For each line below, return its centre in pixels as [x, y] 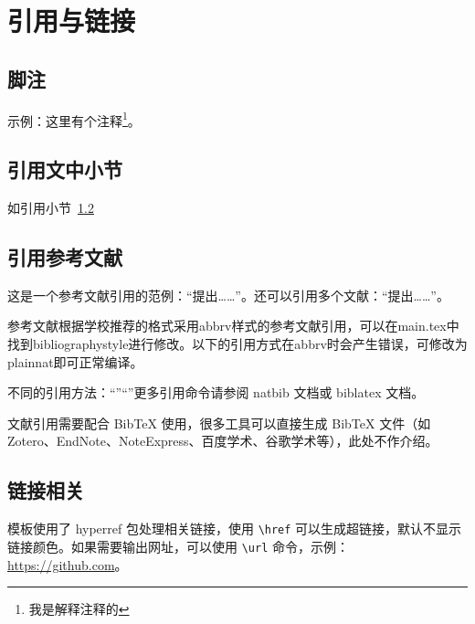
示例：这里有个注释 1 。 [74, 119]
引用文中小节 [65, 169]
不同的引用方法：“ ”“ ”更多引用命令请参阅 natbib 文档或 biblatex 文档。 [216, 392]
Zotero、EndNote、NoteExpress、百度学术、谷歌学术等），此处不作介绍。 [223, 441]
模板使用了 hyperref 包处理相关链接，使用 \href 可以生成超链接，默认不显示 [235, 529]
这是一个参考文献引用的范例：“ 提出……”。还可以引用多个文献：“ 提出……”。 [228, 295]
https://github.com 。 [68, 564]
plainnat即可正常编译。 [75, 361]
